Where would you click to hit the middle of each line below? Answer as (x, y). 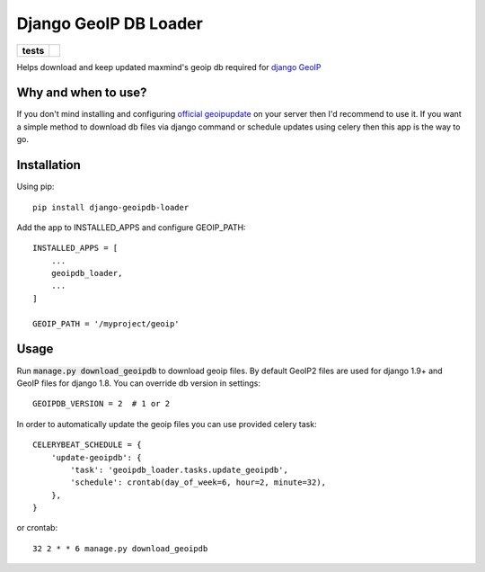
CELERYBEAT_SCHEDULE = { (87, 445)
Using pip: (35, 187)
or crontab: (37, 528)
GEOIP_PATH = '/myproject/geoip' (106, 323)
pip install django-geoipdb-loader (111, 207)
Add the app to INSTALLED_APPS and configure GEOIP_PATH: (131, 227)
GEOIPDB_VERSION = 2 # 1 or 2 (101, 404)
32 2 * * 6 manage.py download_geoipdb (120, 548)
